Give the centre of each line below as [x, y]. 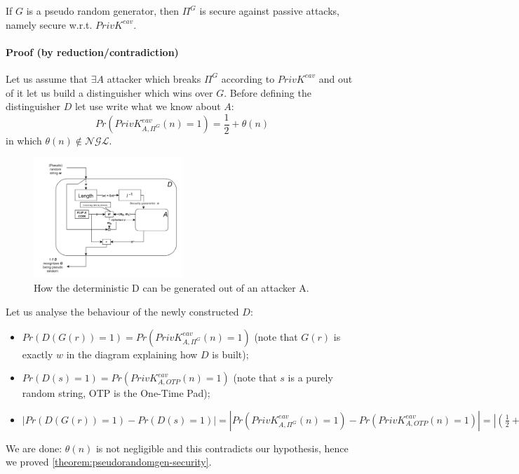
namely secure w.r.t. [49, 24]
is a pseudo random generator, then [102, 11]
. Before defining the [268, 92]
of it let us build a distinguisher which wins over [109, 92]
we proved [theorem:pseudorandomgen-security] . [109, 462]
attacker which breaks [154, 78]
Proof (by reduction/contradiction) [92, 52]
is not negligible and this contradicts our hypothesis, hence [222, 448]
